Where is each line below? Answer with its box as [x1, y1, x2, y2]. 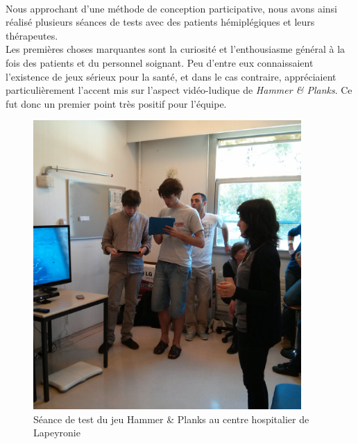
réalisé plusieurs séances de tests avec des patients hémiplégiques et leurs [6, 15, 315, 29]
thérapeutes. [6, 28, 58, 42]
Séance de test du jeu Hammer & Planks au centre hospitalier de [33, 411, 309, 426]
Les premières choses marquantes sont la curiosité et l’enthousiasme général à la [6, 42, 346, 56]
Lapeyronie [33, 425, 80, 440]
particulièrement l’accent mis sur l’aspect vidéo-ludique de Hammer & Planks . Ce [6, 83, 352, 97]
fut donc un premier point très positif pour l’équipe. [6, 96, 227, 110]
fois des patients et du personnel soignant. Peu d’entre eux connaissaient [6, 55, 314, 69]
